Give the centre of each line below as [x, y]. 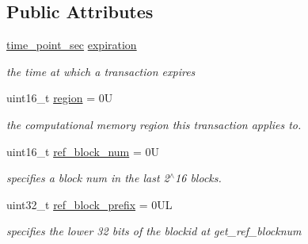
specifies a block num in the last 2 [88, 178]
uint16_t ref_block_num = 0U [83, 151]
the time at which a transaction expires [101, 71]
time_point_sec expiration [72, 45]
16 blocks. [198, 178]
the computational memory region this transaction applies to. [154, 124]
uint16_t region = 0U [60, 98]
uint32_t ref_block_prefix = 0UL [89, 204]
